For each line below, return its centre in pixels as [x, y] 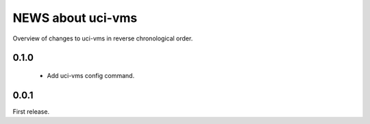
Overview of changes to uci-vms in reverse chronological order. [103, 38]
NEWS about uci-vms [75, 18]
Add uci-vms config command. [91, 75]
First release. [31, 111]
